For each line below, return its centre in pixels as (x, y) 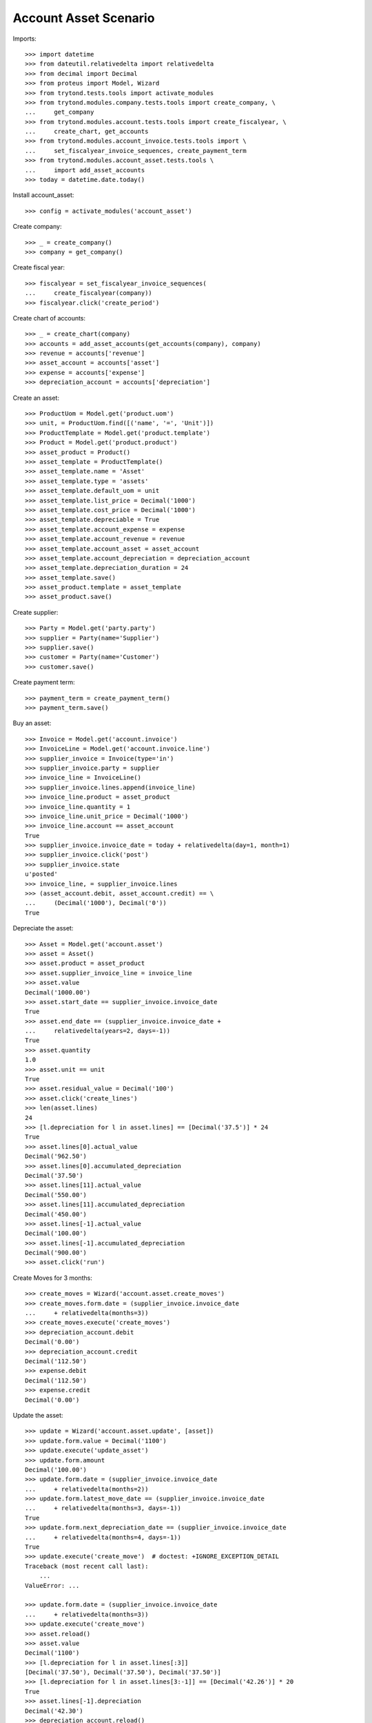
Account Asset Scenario (84, 18)
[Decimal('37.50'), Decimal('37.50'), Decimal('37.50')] (123, 1672)
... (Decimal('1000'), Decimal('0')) (96, 903)
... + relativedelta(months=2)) (87, 1489)
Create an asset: (36, 398)
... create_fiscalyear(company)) (89, 293)
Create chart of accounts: (49, 318)
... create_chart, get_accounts (87, 132)
